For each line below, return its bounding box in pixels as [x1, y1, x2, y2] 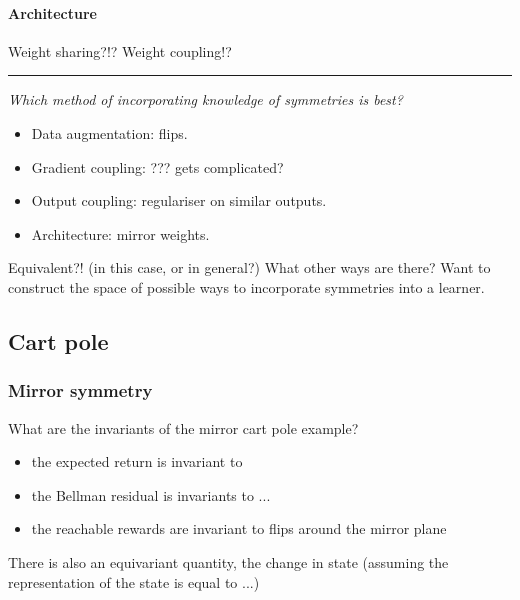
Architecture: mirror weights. [31, 223, 210, 244]
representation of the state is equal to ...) [8, 571, 260, 592]
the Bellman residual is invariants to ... [31, 484, 271, 505]
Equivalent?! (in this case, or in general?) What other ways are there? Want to [8, 257, 491, 278]
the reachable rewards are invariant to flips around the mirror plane [31, 518, 447, 539]
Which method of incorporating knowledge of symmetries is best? [8, 89, 403, 110]
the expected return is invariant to [31, 451, 243, 472]
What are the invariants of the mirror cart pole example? [8, 417, 359, 438]
